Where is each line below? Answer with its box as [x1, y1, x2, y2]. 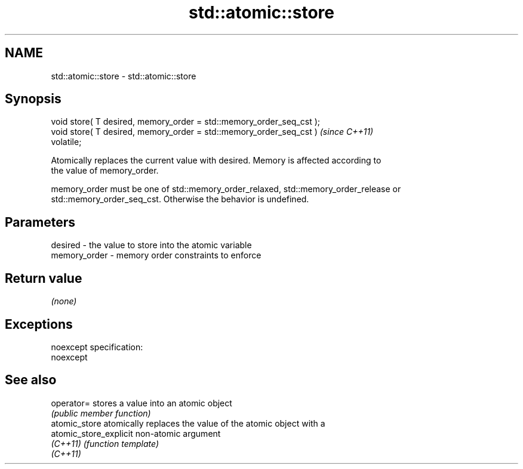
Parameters [5, 214, 75, 230]
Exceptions [5, 316, 73, 332]
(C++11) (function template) [51, 438, 159, 449]
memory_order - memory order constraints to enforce [51, 250, 261, 261]
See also [5, 372, 57, 388]
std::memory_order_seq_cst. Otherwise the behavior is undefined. [51, 194, 309, 205]
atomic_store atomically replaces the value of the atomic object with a [51, 418, 325, 428]
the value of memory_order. [51, 165, 159, 176]
